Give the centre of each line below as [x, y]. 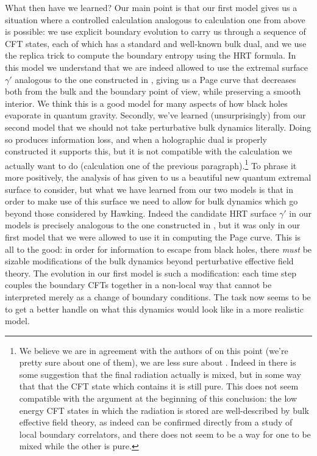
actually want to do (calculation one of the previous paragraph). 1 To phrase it [151, 164]
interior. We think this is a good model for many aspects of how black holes [146, 103]
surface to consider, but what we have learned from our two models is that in [149, 189]
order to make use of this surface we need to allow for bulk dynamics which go [151, 201]
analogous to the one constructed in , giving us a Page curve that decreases [155, 79]
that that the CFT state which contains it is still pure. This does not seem [159, 386]
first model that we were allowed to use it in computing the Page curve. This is [153, 237]
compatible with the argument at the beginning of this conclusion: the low [158, 398]
